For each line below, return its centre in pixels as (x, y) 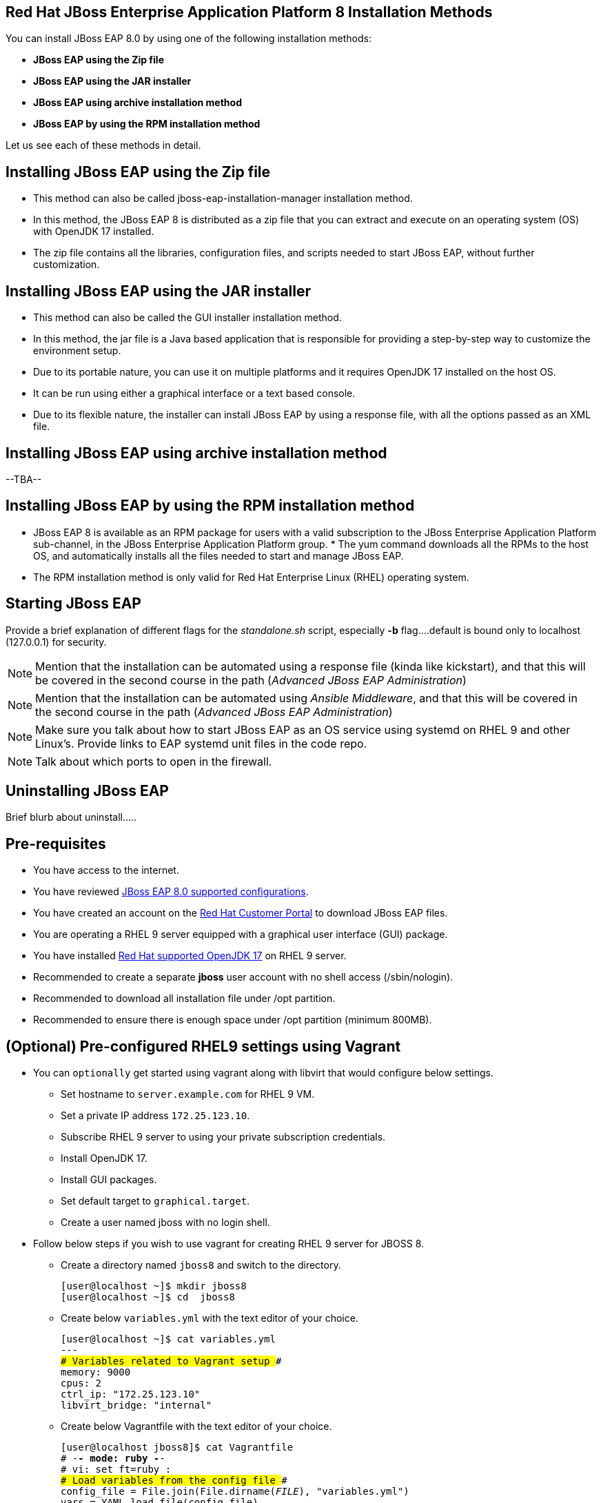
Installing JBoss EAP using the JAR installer (159, 291)
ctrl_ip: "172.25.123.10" (131, 1394)
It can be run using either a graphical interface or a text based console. (194, 393)
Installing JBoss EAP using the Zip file (138, 172)
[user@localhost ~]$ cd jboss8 (148, 1297)
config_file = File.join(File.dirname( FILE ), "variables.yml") (235, 1492)
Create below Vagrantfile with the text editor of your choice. (196, 1427)
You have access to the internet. (106, 870)
